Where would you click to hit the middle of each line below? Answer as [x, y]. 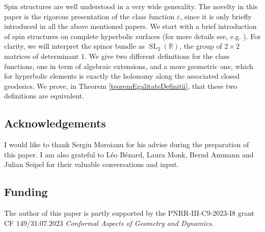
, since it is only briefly [216, 16]
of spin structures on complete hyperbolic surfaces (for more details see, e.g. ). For [132, 36]
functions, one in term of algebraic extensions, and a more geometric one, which [129, 66]
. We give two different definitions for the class [157, 56]
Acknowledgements [55, 123]
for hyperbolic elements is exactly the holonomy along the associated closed [122, 76]
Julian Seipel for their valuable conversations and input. [91, 164]
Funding [26, 192]
